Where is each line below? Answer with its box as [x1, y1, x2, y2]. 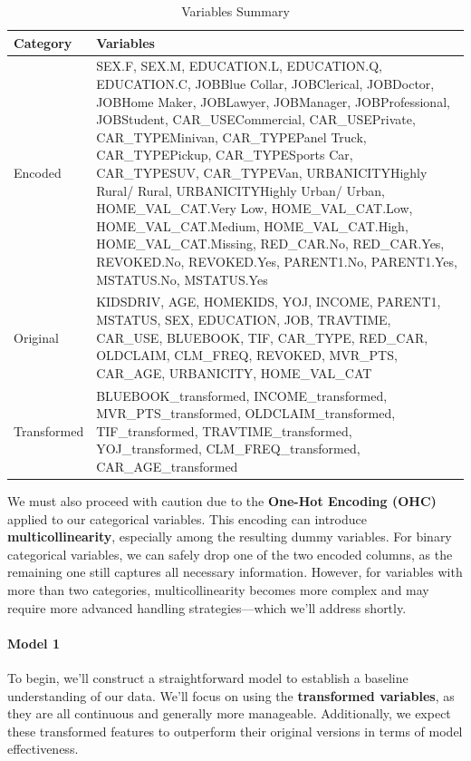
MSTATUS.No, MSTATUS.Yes [96, 269, 268, 288]
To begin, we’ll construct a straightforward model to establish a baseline [7, 668, 409, 688]
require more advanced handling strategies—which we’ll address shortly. [7, 598, 407, 617]
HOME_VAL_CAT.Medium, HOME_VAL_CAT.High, [96, 216, 409, 235]
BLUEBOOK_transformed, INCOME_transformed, [96, 385, 388, 405]
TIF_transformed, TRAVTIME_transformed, [96, 421, 352, 440]
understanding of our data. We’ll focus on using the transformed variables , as [7, 686, 455, 705]
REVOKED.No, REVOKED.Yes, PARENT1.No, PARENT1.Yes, [96, 251, 457, 270]
